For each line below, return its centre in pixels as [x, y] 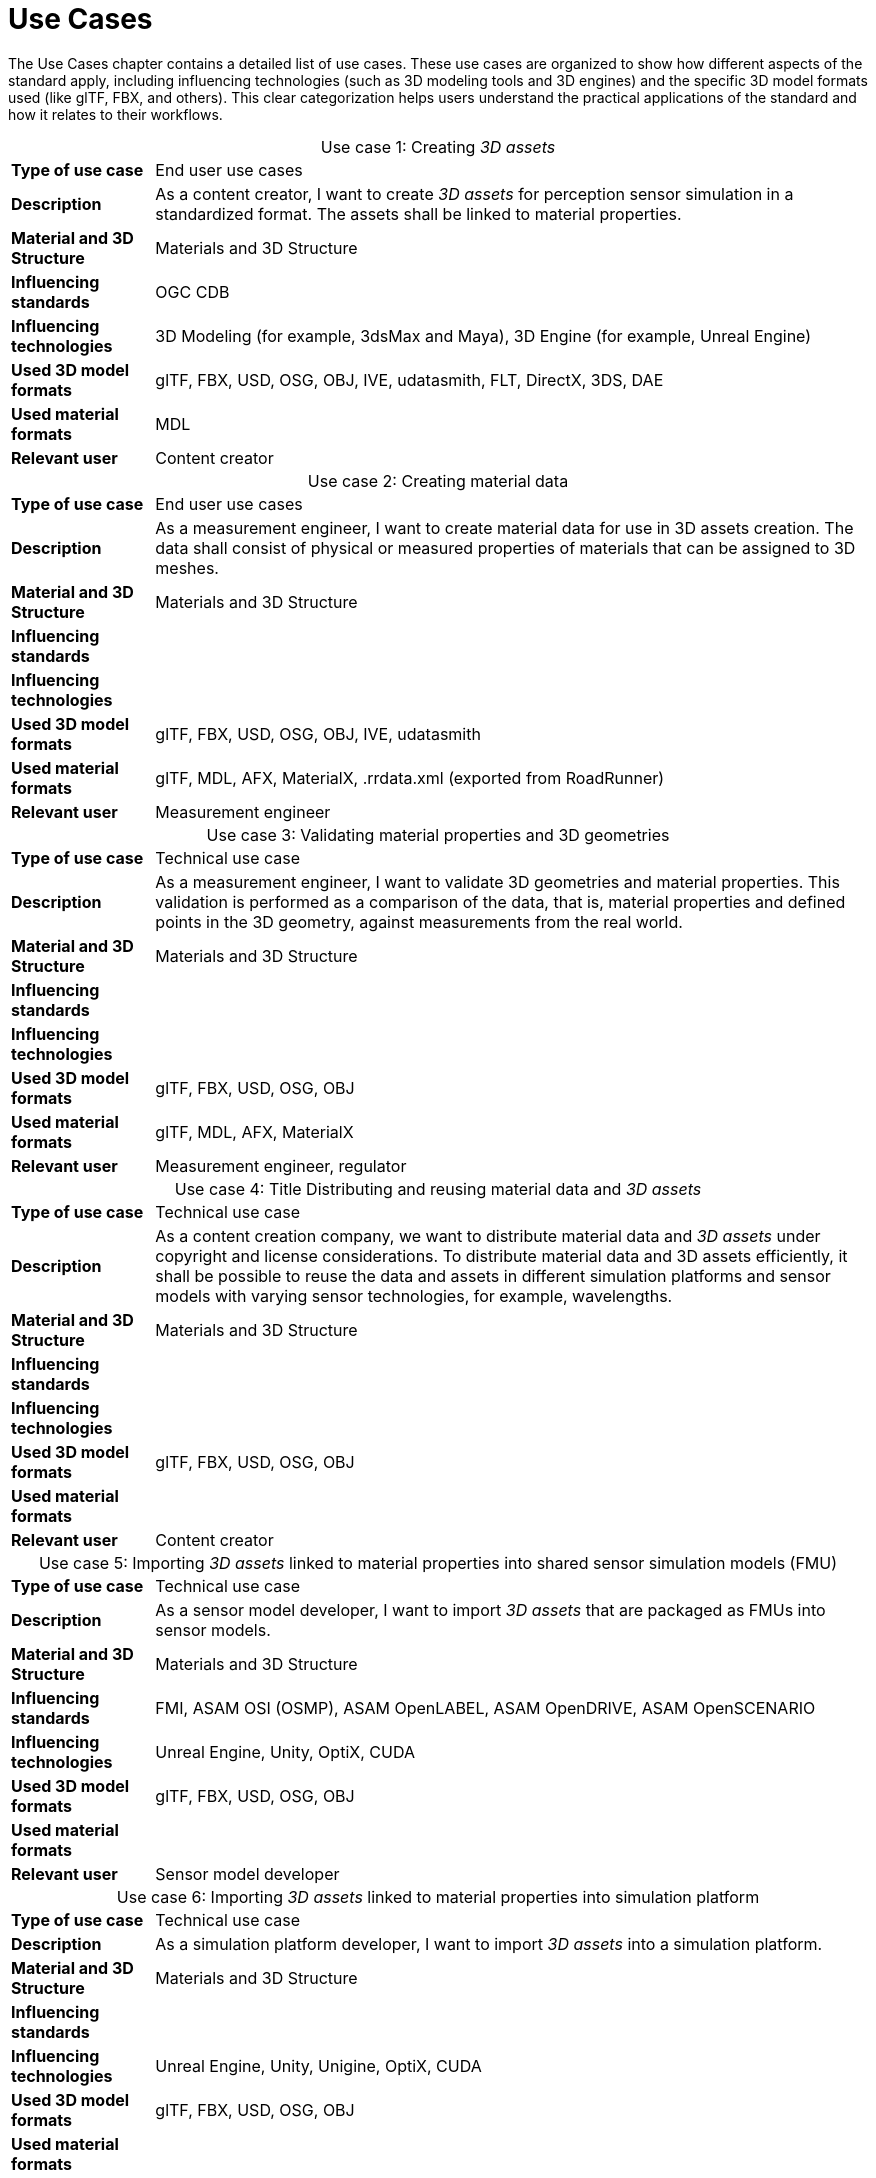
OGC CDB [192, 291]
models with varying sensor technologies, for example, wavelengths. [414, 1295]
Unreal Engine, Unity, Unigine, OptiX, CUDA [318, 2065]
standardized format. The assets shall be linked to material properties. [418, 213]
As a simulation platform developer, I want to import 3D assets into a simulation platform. [489, 1943]
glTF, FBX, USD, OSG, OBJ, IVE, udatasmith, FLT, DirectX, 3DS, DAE [409, 379]
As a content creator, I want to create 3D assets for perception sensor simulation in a [474, 193]
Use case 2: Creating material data [438, 480]
